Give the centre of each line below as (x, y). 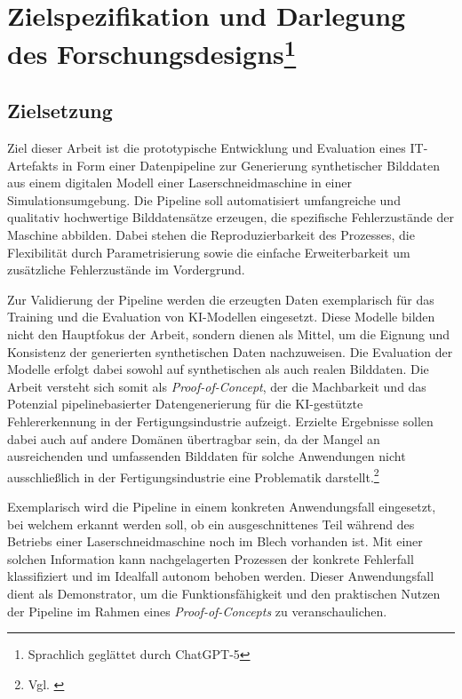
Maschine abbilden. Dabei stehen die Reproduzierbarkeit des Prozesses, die (211, 235)
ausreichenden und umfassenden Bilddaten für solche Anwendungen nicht (207, 456)
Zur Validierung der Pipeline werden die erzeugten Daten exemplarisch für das (221, 299)
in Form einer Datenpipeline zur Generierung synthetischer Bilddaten (251, 165)
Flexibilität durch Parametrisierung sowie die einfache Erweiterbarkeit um (209, 252)
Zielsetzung (60, 111)
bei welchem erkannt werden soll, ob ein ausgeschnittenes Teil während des (211, 524)
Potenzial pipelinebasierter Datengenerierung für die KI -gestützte (185, 404)
